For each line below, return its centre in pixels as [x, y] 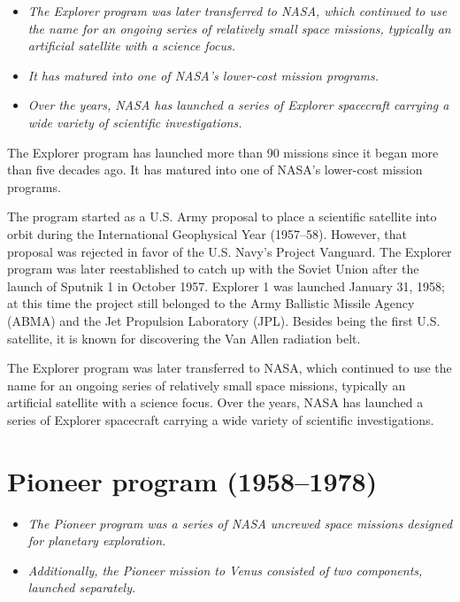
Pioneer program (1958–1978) [192, 480]
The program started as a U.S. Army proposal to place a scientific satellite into [222, 216]
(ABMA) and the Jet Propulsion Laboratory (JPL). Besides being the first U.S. [224, 320]
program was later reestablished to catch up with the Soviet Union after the [213, 269]
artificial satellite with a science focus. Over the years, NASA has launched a [215, 402]
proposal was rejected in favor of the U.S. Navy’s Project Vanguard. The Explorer [230, 251]
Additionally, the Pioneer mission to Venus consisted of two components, [225, 570]
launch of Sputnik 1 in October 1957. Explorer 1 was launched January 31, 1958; [226, 286]
